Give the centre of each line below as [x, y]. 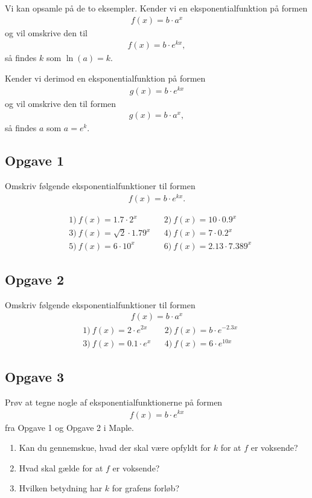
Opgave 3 [34, 377]
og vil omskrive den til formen [61, 103]
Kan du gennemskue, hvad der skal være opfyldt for [115, 448]
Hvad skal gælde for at [61, 467]
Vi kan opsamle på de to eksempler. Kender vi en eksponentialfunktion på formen [156, 8]
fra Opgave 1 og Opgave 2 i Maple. [69, 427]
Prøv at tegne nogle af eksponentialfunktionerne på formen [114, 402]
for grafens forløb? [146, 488]
